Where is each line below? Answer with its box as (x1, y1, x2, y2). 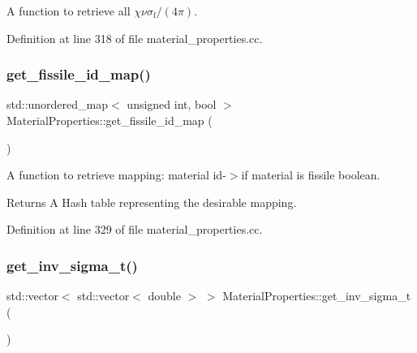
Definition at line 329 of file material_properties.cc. (6, 221, 263, 238)
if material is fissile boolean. (241, 166, 380, 183)
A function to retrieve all (6, 2, 131, 19)
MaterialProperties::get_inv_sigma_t (222, 287, 411, 304)
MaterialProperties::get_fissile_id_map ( (6, 112, 213, 128)
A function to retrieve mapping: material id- (6, 166, 226, 183)
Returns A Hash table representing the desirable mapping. (6, 193, 297, 210)
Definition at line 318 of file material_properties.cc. (6, 29, 263, 46)
